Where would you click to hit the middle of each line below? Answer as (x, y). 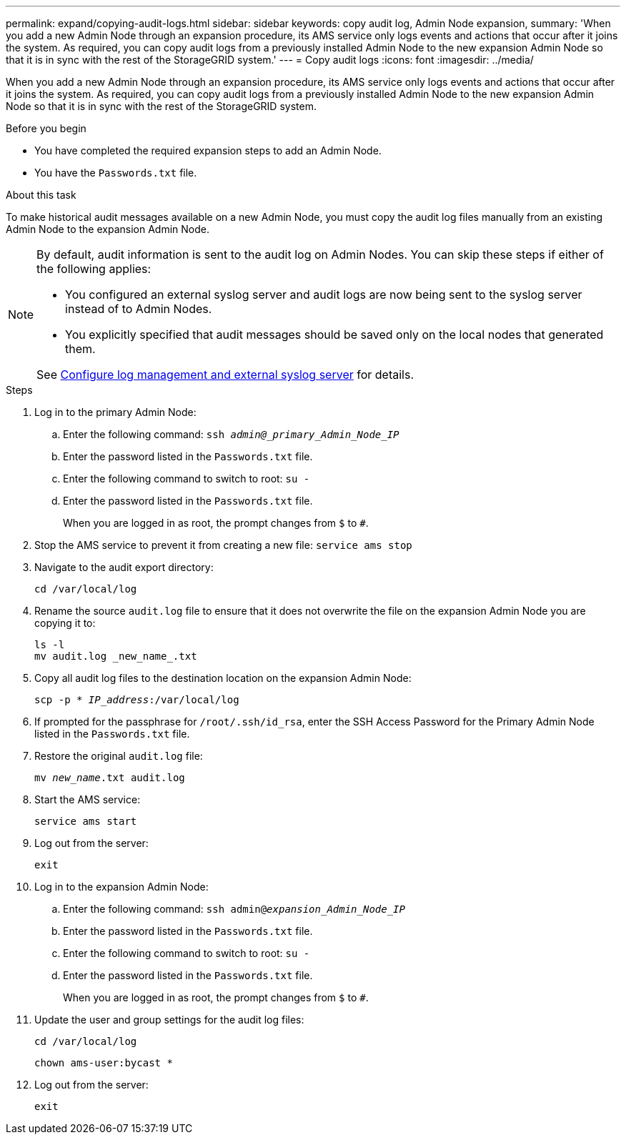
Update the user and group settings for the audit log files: (169, 1020)
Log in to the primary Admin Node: (115, 412)
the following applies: (94, 269)
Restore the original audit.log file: (119, 756)
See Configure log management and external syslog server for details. (225, 375)
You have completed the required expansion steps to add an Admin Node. (208, 150)
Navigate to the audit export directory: (124, 567)
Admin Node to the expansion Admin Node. (108, 229)
